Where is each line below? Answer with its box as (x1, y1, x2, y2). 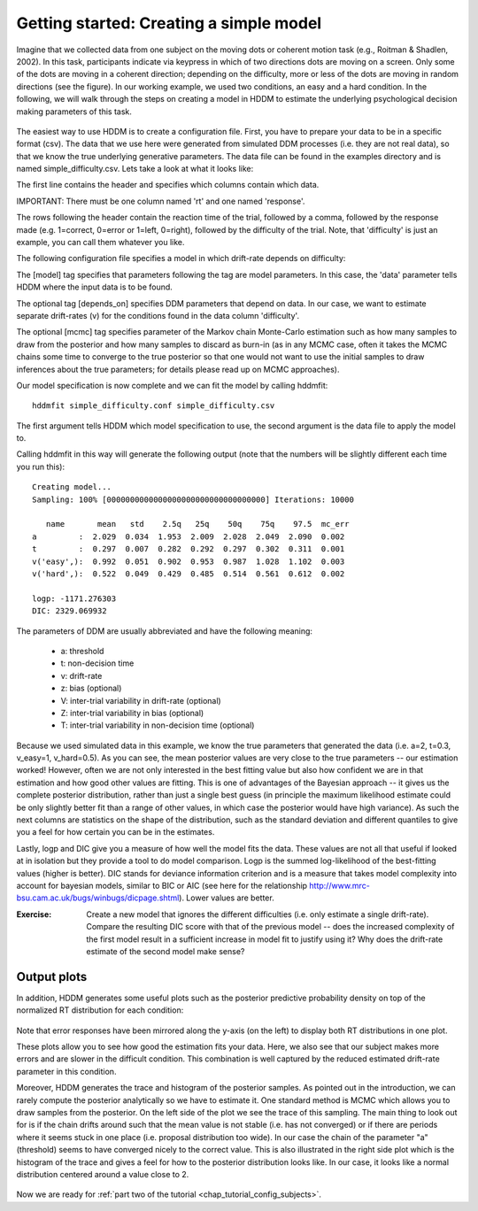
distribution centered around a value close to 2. (16, 1169, 189, 1179)
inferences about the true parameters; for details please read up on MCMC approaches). (16, 364, 340, 374)
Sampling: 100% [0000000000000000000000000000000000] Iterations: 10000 (32, 494, 354, 505)
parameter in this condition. (16, 1066, 117, 1076)
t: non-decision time (60, 658, 135, 668)
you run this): (16, 461, 66, 472)
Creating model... (32, 482, 112, 492)
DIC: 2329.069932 (32, 606, 107, 616)
